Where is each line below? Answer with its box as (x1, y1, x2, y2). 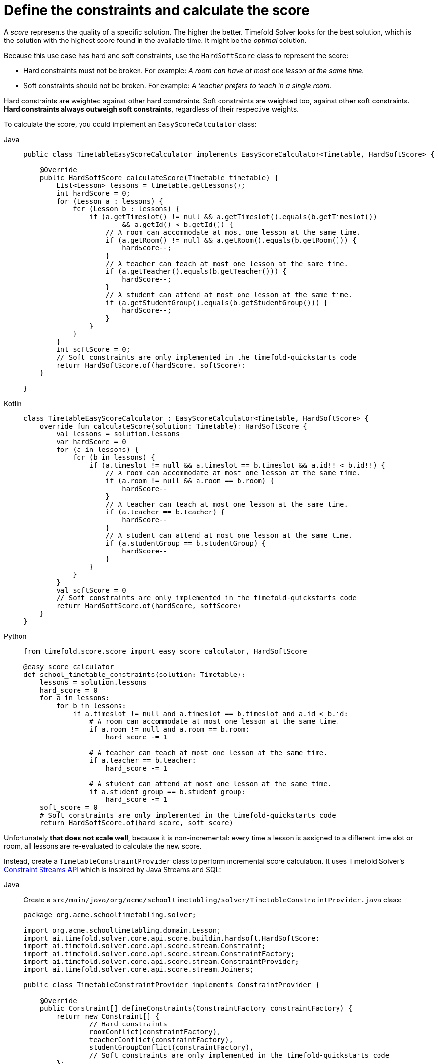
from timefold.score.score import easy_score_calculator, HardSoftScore (23, 647, 307, 655)
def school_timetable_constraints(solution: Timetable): (23, 670, 246, 678)
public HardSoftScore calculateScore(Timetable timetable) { (40, 173, 279, 182)
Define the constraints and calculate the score (4, 2, 310, 19)
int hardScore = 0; (56, 189, 131, 197)
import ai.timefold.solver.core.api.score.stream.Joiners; (23, 965, 254, 973)
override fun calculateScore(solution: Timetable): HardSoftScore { (40, 422, 307, 430)
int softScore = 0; (56, 345, 131, 353)
